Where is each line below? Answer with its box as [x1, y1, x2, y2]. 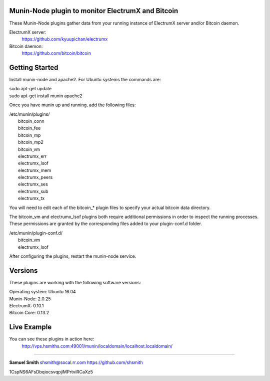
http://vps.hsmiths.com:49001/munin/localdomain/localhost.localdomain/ [21, 343, 172, 349]
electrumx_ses [18, 181, 48, 187]
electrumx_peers [18, 174, 53, 180]
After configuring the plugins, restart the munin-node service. [9, 253, 136, 259]
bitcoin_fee [18, 125, 41, 131]
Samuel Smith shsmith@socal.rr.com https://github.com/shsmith [9, 359, 143, 365]
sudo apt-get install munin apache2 [9, 93, 82, 99]
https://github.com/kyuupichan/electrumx [21, 36, 108, 42]
